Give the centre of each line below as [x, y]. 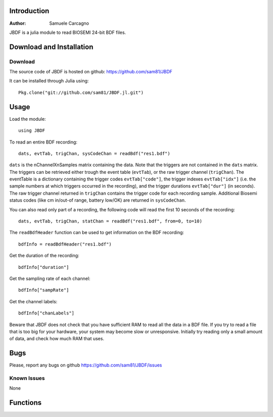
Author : [18, 23]
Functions [26, 403]
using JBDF [32, 131]
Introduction [29, 11]
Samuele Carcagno [69, 23]
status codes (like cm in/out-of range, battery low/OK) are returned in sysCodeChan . [98, 200]
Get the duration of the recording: [44, 256]
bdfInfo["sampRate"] [44, 290]
